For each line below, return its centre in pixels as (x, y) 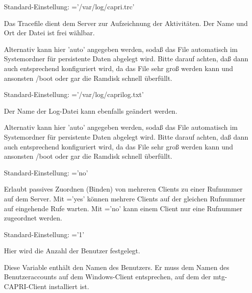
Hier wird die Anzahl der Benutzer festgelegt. (72, 251)
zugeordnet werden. (33, 218)
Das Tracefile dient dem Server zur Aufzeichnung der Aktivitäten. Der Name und (126, 23)
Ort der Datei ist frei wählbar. (50, 33)
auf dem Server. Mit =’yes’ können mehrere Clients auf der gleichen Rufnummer (125, 198)
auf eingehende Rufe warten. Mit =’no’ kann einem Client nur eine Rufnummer (123, 208)
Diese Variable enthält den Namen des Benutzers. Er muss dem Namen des (117, 267)
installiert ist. (69, 286)
